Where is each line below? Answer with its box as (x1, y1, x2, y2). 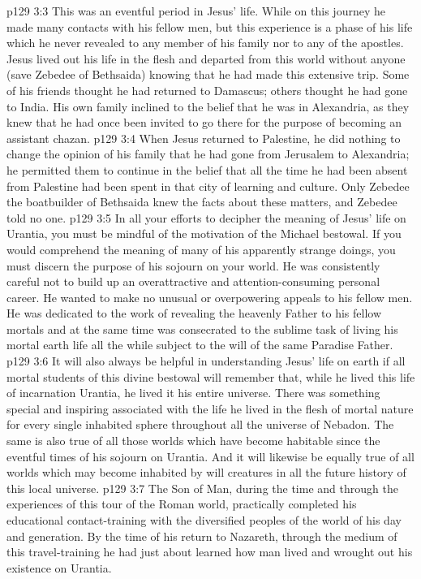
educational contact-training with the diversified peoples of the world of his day (6, 512, 402, 528)
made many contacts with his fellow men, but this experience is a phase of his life (6, 18, 413, 35)
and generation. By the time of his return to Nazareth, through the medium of (6, 527, 397, 544)
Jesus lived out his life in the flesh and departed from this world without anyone (6, 50, 406, 67)
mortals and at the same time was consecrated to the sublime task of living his (6, 320, 398, 337)
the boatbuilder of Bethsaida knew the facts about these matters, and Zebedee (6, 193, 397, 210)
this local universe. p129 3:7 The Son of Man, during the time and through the (6, 479, 398, 496)
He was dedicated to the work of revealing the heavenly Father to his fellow (6, 305, 382, 322)
